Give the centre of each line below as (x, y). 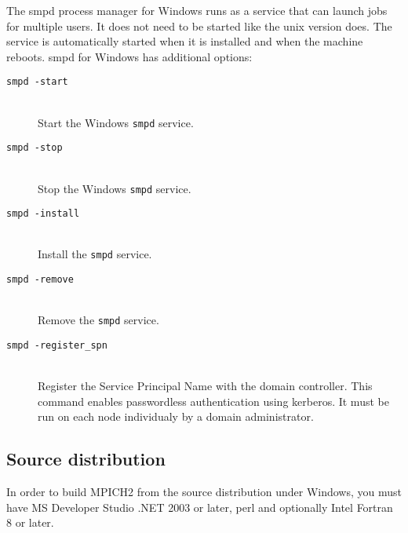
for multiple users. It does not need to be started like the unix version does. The (199, 26)
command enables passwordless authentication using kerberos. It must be (213, 401)
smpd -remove (40, 280)
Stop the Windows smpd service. (115, 188)
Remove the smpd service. (98, 320)
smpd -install (43, 214)
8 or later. (30, 522)
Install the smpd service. (95, 254)
